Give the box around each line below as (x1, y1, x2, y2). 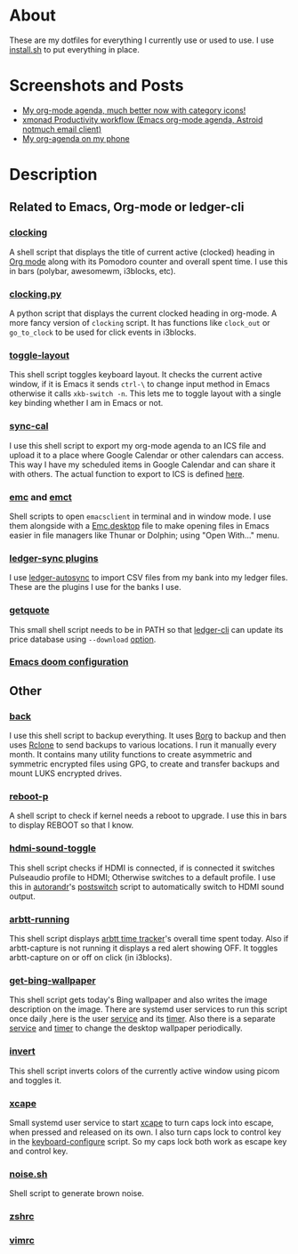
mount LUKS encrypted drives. (9, 768, 123, 779)
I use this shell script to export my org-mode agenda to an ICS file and (9, 440, 267, 450)
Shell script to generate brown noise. (9, 1188, 145, 1199)
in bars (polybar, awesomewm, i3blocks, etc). (9, 265, 176, 276)
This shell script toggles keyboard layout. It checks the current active (9, 369, 262, 380)
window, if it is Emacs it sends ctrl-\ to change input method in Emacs (9, 379, 270, 390)
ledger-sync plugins (9, 552, 100, 564)
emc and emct (9, 490, 73, 503)
